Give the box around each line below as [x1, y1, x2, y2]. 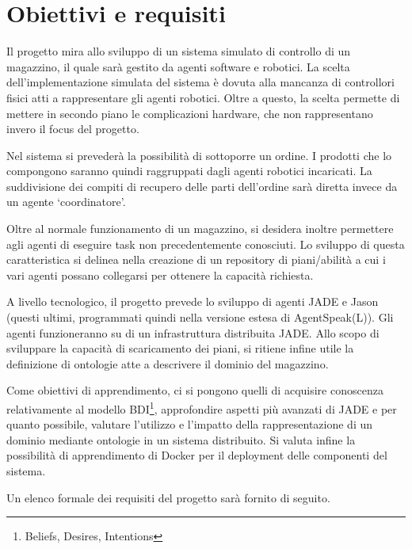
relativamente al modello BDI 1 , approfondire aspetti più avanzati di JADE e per [6, 398, 397, 417]
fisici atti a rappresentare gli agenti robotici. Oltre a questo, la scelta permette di [6, 89, 400, 105]
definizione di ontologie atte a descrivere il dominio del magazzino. [6, 355, 329, 372]
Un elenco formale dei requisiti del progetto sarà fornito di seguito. [6, 489, 330, 505]
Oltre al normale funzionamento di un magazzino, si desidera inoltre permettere [6, 220, 394, 237]
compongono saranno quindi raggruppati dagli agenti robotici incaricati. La [6, 162, 372, 179]
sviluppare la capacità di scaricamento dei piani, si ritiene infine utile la [6, 340, 354, 356]
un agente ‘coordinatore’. [6, 193, 126, 210]
